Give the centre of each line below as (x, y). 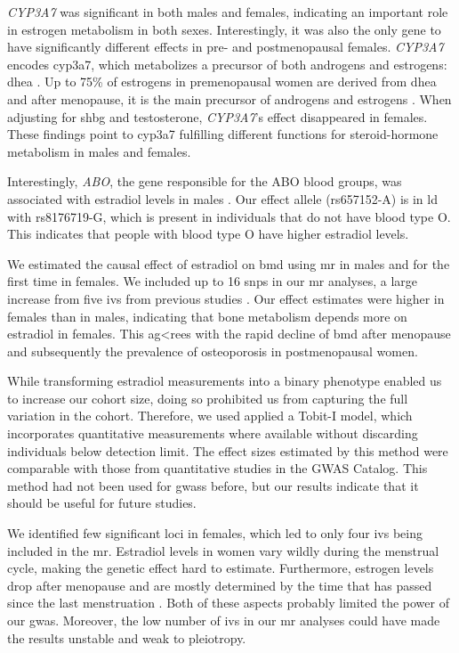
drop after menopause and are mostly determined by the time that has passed (220, 585)
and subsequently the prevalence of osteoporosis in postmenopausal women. (213, 351)
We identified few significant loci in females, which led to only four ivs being (215, 533)
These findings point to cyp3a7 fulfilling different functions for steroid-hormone (223, 134)
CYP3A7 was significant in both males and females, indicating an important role (228, 12)
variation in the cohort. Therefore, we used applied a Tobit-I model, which (210, 416)
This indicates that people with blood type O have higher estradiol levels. (208, 234)
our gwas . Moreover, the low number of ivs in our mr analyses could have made (224, 620)
